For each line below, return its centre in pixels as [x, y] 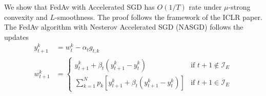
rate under [205, 7]
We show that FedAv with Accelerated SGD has [79, 7]
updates [16, 37]
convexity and [26, 17]
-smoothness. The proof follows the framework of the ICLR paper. [159, 17]
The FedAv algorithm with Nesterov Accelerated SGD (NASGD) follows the [124, 27]
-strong [239, 7]
